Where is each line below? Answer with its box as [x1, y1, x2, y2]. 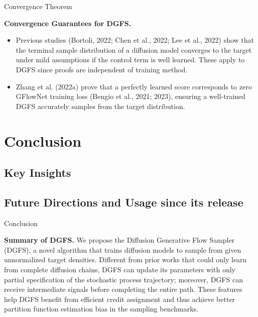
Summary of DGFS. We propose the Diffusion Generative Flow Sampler [4, 235, 235, 245]
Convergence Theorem [4, 1, 72, 11]
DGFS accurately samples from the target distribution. [16, 100, 185, 111]
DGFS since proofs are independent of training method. [16, 64, 188, 74]
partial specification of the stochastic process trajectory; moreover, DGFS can [4, 274, 243, 284]
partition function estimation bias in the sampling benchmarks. [4, 303, 198, 314]
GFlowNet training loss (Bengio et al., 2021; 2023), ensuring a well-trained [16, 91, 245, 101]
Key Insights [4, 165, 71, 180]
